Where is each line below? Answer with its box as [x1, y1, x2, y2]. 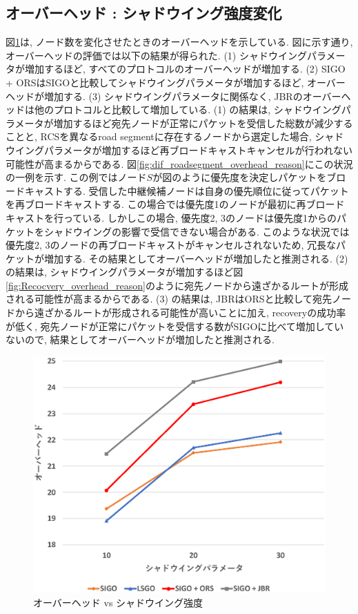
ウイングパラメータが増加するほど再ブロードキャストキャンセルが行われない [6, 142, 352, 157]
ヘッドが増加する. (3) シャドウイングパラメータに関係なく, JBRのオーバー [6, 88, 341, 103]
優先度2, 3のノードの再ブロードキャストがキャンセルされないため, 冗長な [6, 238, 337, 252]
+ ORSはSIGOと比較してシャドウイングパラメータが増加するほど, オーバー [6, 75, 346, 89]
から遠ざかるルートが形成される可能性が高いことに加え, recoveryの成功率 [14, 305, 346, 320]
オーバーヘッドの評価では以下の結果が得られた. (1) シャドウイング [6, 48, 307, 62]
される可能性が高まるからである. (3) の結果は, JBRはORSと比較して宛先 [6, 291, 332, 306]
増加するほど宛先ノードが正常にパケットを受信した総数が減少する [53, 115, 353, 130]
